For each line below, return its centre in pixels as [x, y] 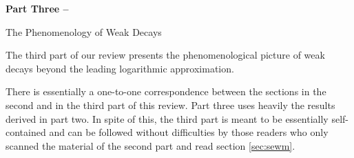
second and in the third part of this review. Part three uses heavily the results [170, 105]
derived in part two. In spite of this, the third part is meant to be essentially [167, 118]
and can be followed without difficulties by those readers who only [189, 132]
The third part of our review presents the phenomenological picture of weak [165, 55]
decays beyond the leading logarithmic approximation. [120, 68]
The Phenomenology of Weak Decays [84, 31]
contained [26, 132]
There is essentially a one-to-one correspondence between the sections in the [166, 91]
